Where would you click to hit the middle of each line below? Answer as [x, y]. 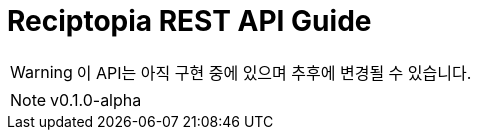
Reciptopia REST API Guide [189, 21]
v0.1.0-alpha [96, 99]
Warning [41, 71]
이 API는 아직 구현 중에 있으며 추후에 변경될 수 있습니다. [274, 72]
